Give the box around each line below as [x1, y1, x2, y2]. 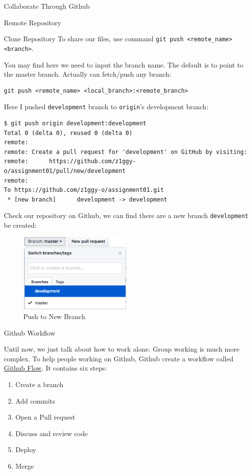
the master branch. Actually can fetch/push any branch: [4, 69, 171, 79]
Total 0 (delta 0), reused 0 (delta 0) [4, 129, 133, 136]
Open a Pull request [15, 412, 76, 422]
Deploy [15, 444, 36, 455]
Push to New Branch [23, 311, 85, 322]
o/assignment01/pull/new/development [4, 167, 126, 174]
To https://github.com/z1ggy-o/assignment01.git [4, 186, 164, 194]
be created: [4, 220, 37, 230]
